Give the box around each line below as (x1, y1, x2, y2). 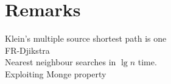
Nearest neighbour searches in (5, 56, 116, 68)
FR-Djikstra (5, 44, 50, 56)
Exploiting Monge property (5, 67, 106, 80)
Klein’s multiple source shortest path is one (5, 32, 167, 45)
